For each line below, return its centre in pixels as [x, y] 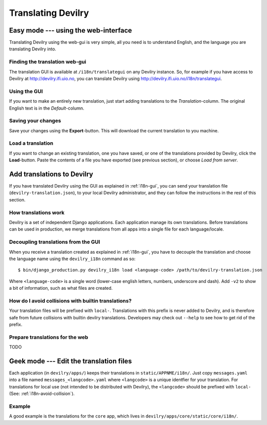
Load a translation [31, 143]
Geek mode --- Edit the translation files [71, 361]
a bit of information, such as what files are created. [61, 288]
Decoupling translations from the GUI [55, 242]
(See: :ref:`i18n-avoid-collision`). [42, 394]
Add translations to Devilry [51, 174]
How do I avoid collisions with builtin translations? [70, 301]
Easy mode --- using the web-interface [71, 30]
